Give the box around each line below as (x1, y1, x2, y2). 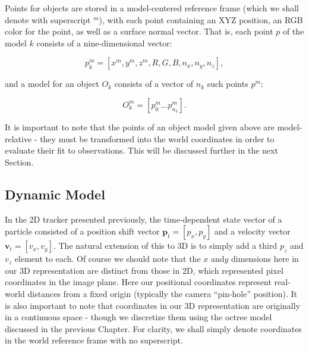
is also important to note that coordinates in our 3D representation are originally (5, 299, 301, 311)
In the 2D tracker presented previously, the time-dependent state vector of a (5, 212, 282, 225)
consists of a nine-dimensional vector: (36, 36, 172, 49)
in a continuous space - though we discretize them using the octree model (5, 311, 272, 323)
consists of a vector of (114, 77, 194, 90)
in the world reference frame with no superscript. (5, 334, 183, 346)
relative (5, 132, 32, 145)
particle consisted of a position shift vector (5, 225, 160, 237)
